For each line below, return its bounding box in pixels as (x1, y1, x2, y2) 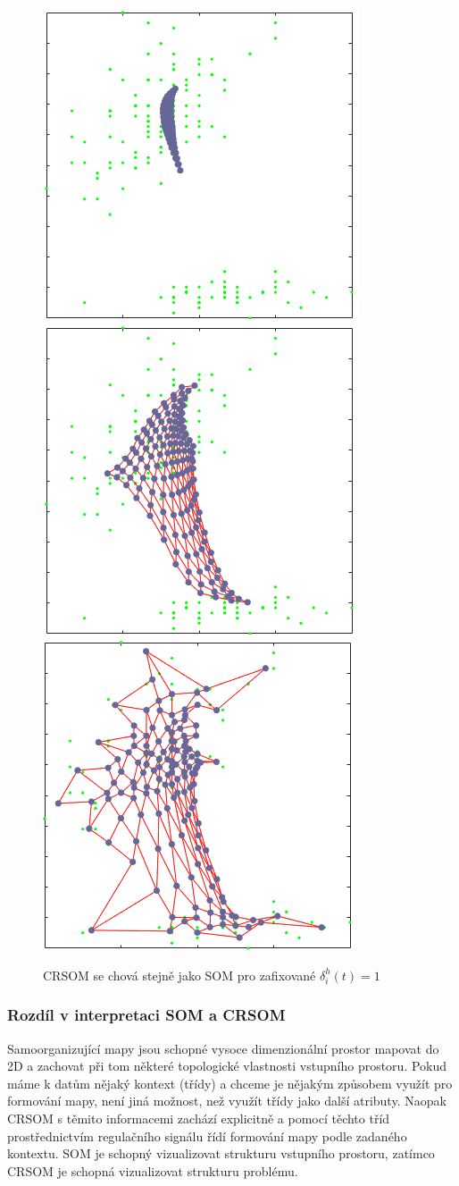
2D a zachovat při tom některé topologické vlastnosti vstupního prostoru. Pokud (7, 1056, 447, 1075)
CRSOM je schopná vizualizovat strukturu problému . (7, 1161, 298, 1180)
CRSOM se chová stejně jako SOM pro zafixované (43, 965, 316, 984)
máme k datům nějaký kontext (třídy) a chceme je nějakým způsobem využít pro (7, 1073, 453, 1092)
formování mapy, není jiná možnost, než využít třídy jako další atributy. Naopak (7, 1091, 446, 1110)
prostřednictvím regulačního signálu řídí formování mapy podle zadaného (7, 1126, 407, 1145)
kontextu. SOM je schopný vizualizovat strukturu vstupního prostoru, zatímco (7, 1144, 435, 1163)
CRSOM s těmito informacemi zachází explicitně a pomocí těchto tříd (7, 1108, 390, 1127)
